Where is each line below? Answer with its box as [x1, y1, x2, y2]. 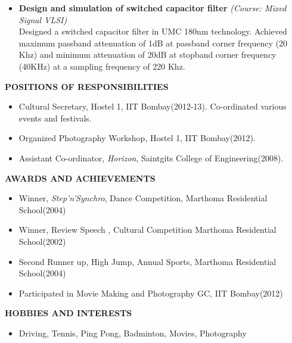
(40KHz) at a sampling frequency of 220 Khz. [18, 60, 185, 72]
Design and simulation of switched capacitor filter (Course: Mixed [18, 2, 287, 14]
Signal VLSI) [18, 13, 67, 26]
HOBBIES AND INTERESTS [5, 307, 132, 319]
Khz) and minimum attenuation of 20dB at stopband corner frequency [18, 48, 277, 61]
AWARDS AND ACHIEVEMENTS [5, 171, 156, 184]
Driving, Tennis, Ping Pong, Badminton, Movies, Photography [18, 326, 247, 339]
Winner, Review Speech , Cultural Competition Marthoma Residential [18, 223, 277, 236]
